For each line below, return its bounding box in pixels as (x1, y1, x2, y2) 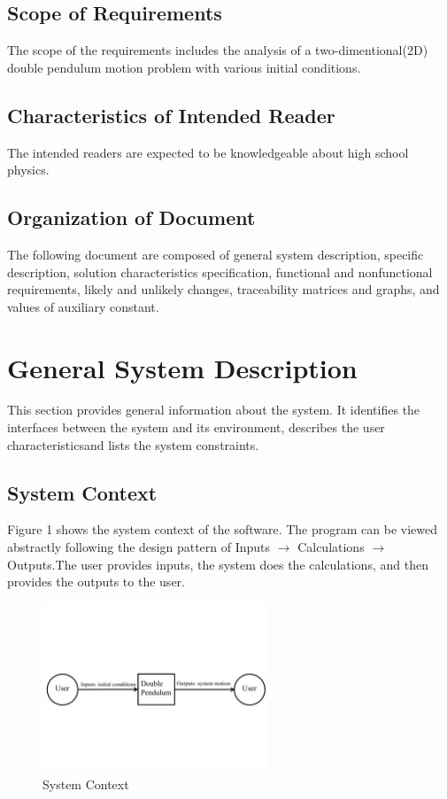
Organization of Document (7, 204, 256, 231)
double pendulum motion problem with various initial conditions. (7, 58, 361, 76)
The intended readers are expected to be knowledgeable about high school (7, 143, 409, 161)
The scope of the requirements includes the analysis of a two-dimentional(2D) (7, 41, 428, 59)
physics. (7, 160, 50, 179)
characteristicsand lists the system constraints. (7, 435, 259, 454)
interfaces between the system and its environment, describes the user (7, 418, 385, 437)
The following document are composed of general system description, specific (7, 244, 424, 263)
